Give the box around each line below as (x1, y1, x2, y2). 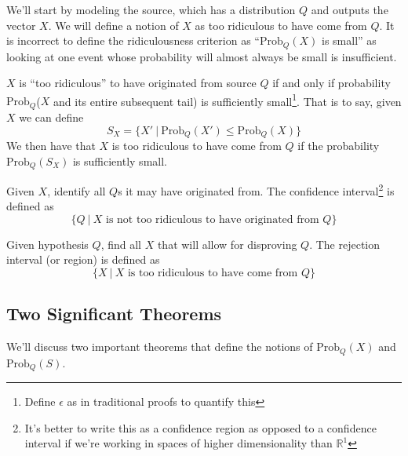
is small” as (322, 32, 377, 49)
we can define (19, 108, 84, 125)
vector (6, 16, 36, 33)
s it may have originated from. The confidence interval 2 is (118, 181, 395, 199)
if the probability (297, 137, 380, 153)
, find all (100, 235, 141, 252)
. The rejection (309, 235, 381, 252)
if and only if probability (272, 75, 391, 91)
